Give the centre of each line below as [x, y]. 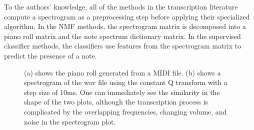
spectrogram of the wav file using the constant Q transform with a [126, 82]
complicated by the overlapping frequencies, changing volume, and [125, 111]
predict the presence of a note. [50, 55]
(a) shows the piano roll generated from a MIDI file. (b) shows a [122, 72]
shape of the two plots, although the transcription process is [116, 102]
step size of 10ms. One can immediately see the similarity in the [122, 92]
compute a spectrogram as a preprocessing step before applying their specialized [127, 16]
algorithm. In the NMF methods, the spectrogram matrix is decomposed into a [125, 26]
